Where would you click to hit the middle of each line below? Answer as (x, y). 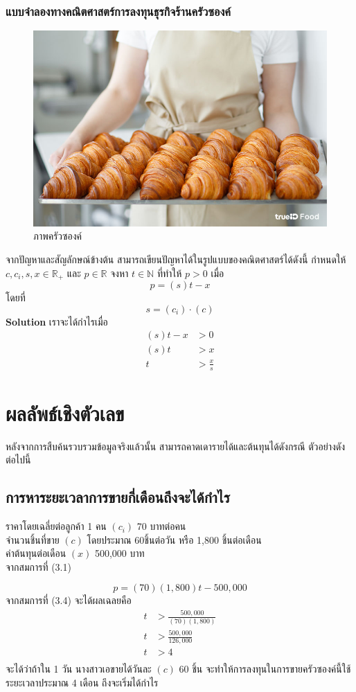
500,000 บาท (119, 553)
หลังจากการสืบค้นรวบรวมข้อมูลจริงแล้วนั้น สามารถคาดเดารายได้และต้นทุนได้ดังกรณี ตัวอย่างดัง (176, 446)
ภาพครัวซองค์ (57, 236)
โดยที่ (16, 297)
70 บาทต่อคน (161, 526)
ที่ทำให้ (169, 273)
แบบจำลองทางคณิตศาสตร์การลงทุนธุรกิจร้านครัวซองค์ (118, 11)
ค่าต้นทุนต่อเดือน (36, 553)
